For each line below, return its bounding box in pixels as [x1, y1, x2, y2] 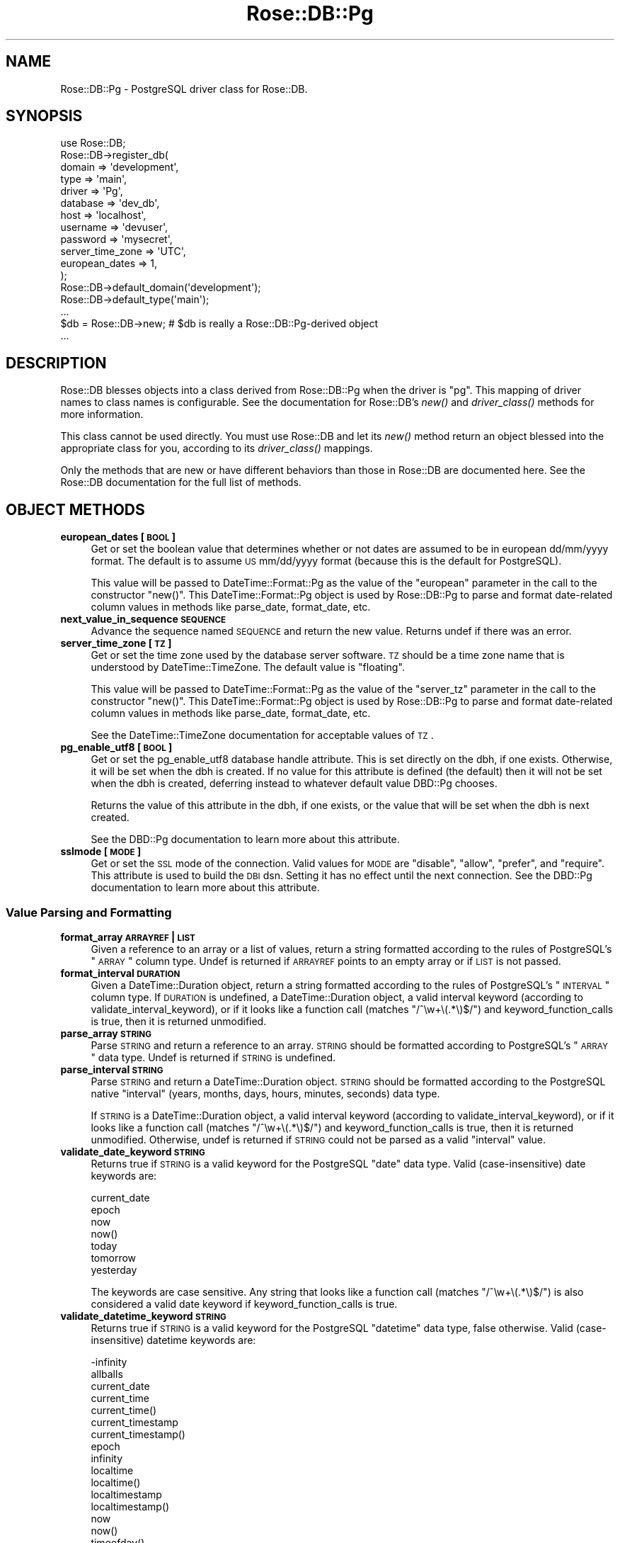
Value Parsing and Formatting [6, 905, 172, 920]
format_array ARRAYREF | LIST [60, 930, 195, 943]
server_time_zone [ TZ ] [60, 637, 172, 650]
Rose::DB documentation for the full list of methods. [60, 476, 302, 489]
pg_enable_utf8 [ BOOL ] [60, 741, 173, 754]
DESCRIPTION [6, 354, 107, 372]
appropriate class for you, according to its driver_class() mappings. [60, 442, 373, 455]
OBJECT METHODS [6, 500, 145, 519]
